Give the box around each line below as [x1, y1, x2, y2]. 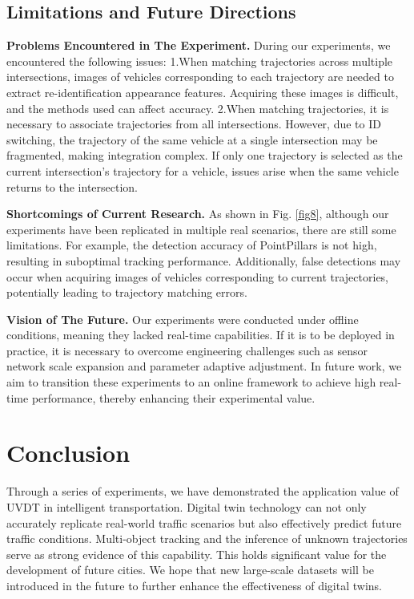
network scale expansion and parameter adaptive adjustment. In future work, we [6, 358, 402, 374]
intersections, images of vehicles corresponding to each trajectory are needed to [6, 68, 394, 85]
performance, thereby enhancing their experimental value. [31, 389, 316, 406]
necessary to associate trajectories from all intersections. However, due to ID [6, 115, 381, 132]
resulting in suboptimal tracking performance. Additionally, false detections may [6, 252, 401, 269]
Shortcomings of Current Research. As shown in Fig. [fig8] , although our [6, 205, 389, 222]
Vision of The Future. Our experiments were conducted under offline [6, 310, 359, 327]
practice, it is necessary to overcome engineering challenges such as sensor [6, 342, 368, 358]
